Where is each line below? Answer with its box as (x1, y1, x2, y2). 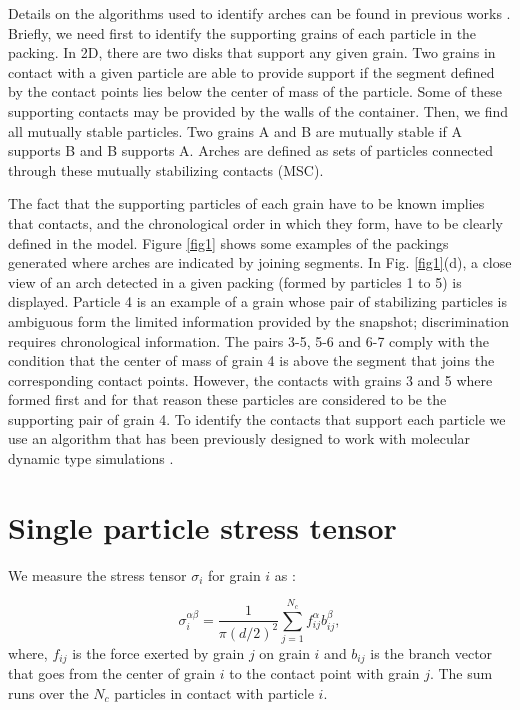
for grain (208, 564, 261, 585)
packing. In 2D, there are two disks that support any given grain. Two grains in (8, 42, 496, 63)
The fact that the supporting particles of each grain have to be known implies (8, 193, 485, 214)
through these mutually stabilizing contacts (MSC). (8, 159, 324, 180)
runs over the (8, 682, 89, 703)
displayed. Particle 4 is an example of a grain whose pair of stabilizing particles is (8, 291, 507, 312)
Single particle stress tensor (8, 506, 397, 547)
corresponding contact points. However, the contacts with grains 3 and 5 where (8, 369, 493, 390)
